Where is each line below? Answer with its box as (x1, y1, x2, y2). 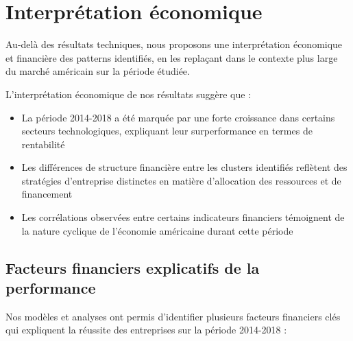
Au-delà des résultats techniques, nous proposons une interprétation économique (5, 37, 343, 51)
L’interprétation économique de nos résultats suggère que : (5, 86, 252, 101)
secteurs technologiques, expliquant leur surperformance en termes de (21, 124, 313, 138)
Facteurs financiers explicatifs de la (5, 257, 260, 278)
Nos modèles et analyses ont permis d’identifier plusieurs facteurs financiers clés (5, 309, 341, 323)
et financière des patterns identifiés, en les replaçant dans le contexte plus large (5, 50, 338, 64)
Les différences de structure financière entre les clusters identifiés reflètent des (21, 160, 348, 174)
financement (21, 187, 73, 201)
